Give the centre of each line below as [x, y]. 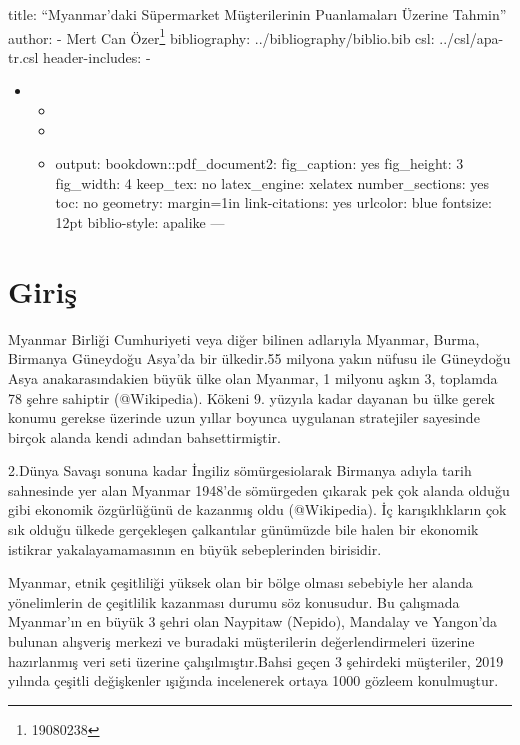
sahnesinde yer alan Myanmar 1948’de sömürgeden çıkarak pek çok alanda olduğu [259, 489]
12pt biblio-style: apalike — [140, 222]
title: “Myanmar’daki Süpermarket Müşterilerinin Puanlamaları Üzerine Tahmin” [257, 14]
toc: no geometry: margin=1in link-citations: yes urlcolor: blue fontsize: [273, 202]
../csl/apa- [471, 37]
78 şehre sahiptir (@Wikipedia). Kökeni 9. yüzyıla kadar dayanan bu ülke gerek [251, 397]
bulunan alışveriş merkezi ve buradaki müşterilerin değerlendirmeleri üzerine [241, 641]
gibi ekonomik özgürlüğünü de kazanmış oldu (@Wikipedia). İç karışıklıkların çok [257, 509]
